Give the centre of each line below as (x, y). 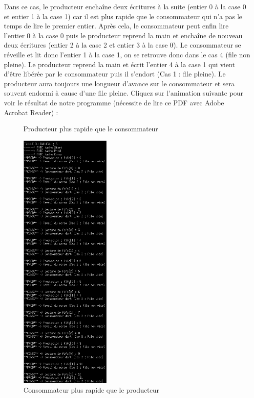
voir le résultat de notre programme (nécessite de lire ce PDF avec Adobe (114, 102)
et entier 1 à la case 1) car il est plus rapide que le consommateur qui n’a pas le (123, 16)
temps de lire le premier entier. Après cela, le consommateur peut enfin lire (116, 26)
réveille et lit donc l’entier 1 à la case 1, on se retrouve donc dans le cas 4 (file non (127, 54)
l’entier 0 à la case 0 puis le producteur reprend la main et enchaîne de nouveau (123, 35)
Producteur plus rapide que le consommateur (91, 129)
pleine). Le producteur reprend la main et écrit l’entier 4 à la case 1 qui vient (119, 64)
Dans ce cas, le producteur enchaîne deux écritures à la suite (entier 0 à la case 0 (125, 6)
